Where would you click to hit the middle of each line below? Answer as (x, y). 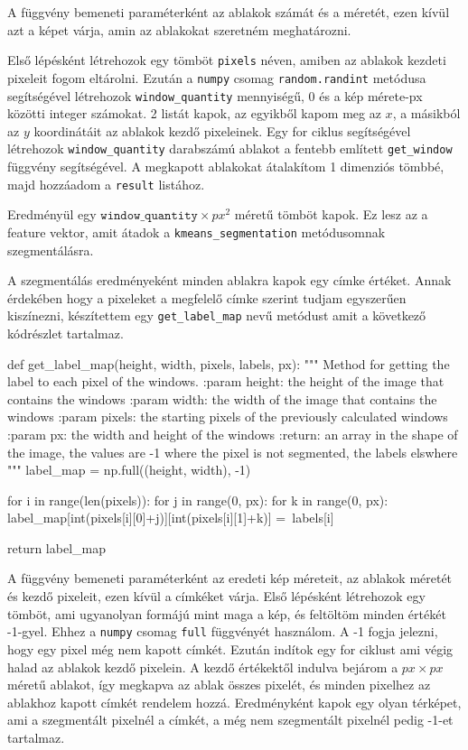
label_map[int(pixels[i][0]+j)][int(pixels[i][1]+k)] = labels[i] (171, 518)
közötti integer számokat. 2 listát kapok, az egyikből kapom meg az (194, 113)
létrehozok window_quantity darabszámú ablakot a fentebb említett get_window (230, 148)
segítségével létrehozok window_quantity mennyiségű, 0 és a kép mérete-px (215, 95)
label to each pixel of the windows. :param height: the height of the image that (226, 381)
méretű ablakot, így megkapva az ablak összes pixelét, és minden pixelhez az (219, 685)
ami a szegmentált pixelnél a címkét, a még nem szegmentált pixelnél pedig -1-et (230, 720)
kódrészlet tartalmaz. (66, 333)
